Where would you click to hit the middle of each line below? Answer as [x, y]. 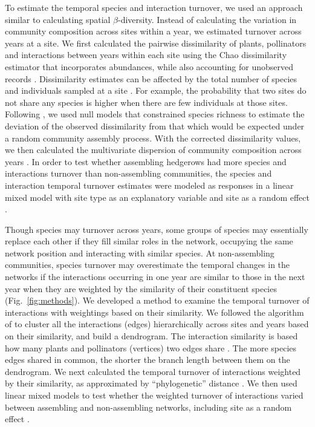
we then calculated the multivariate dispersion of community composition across [153, 150]
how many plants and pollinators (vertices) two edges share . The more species [151, 347]
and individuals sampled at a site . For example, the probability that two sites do [156, 90]
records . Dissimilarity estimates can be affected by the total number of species [151, 78]
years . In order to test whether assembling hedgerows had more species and [146, 161]
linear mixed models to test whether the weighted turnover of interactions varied [154, 395]
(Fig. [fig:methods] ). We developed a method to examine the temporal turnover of [157, 300]
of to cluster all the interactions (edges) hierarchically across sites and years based [157, 324]
